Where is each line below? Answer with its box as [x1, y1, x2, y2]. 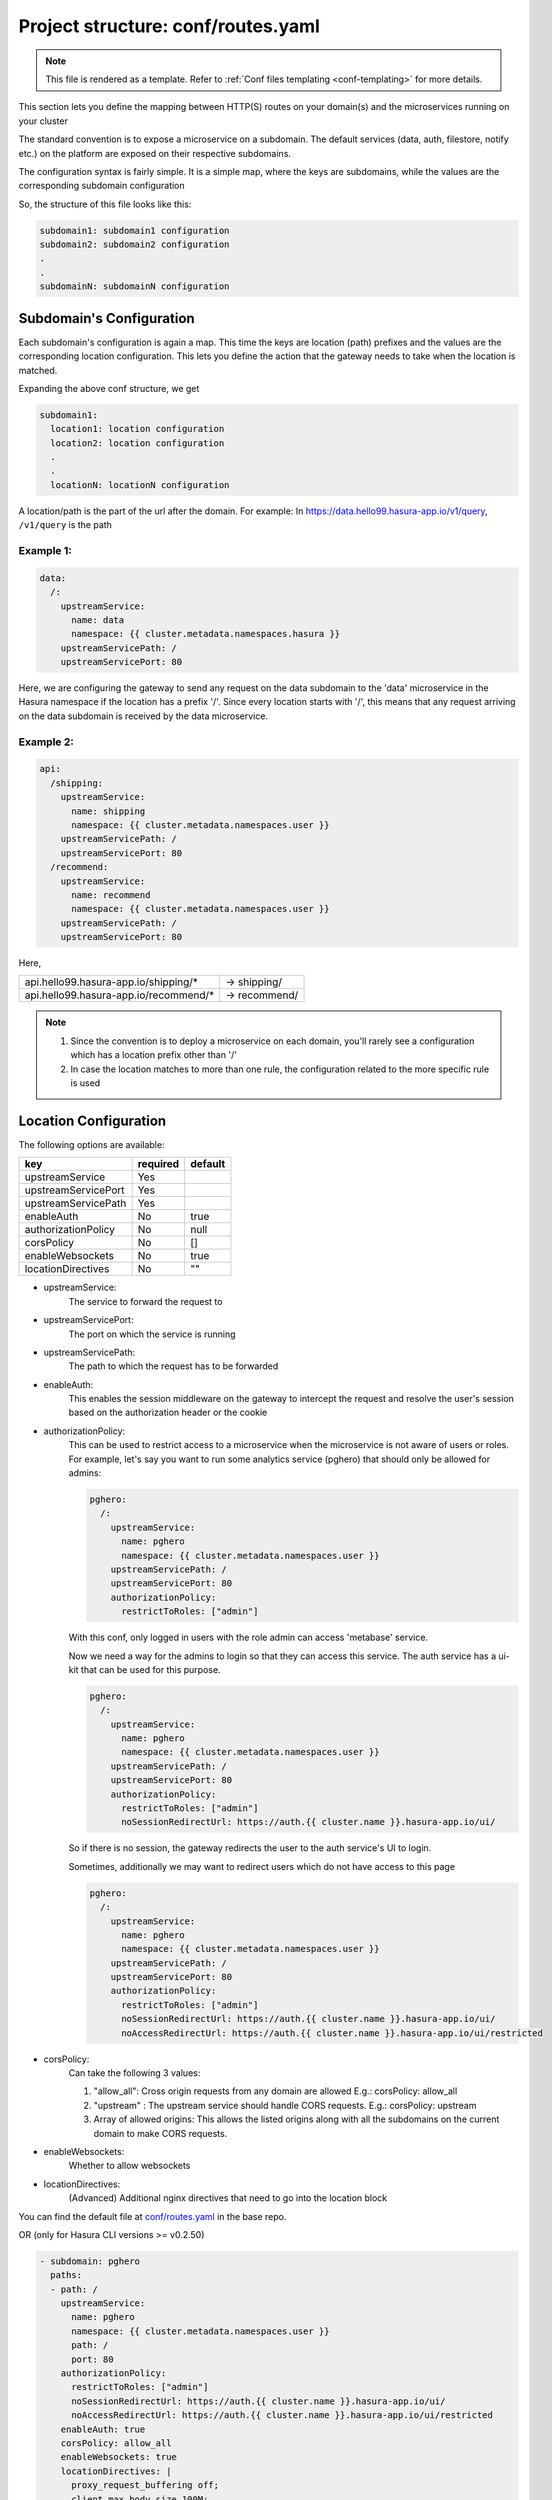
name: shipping [71, 805, 146, 817]
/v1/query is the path [18, 519, 112, 531]
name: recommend [71, 889, 151, 900]
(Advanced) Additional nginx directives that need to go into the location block [68, 2192, 388, 2204]
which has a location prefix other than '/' [70, 1049, 237, 1061]
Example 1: [18, 543, 72, 557]
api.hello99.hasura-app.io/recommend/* [24, 988, 215, 1002]
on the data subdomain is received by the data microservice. [18, 710, 269, 722]
